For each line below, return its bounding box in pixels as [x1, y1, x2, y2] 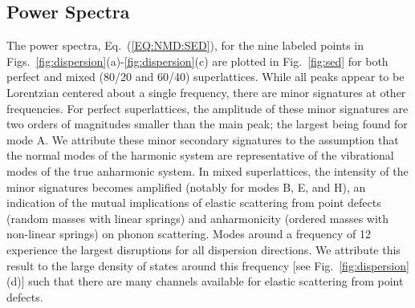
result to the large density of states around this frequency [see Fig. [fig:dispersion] [6, 257, 409, 274]
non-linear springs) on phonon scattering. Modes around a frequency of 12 [6, 225, 372, 242]
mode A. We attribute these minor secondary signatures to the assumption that [6, 131, 399, 148]
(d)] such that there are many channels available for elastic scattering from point [6, 273, 404, 290]
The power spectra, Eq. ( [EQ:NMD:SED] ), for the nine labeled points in [6, 37, 364, 54]
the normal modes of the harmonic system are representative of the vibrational [6, 147, 394, 164]
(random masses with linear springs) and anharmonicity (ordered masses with [6, 209, 389, 226]
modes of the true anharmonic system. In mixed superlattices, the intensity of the [6, 162, 409, 179]
